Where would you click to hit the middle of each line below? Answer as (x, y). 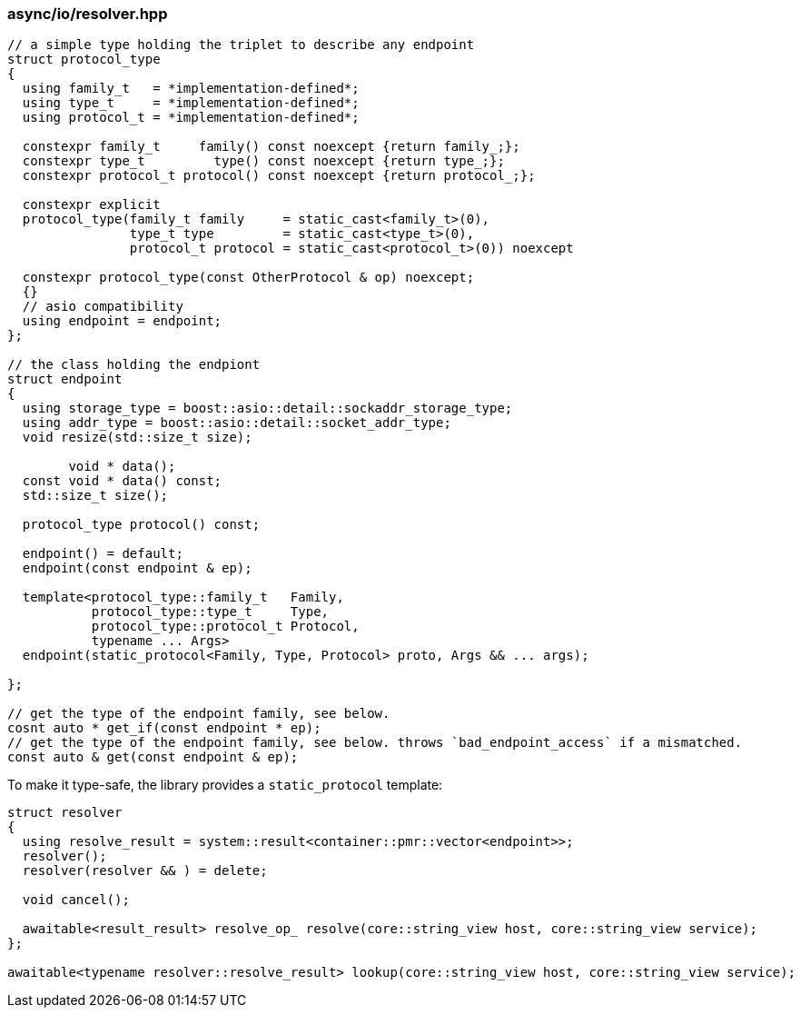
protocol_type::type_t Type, (210, 612)
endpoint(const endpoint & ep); (137, 568)
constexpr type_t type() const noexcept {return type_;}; (263, 161)
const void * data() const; (122, 481)
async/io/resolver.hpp (88, 14)
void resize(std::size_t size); (137, 438)
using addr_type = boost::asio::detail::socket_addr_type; (237, 423)
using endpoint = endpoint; (122, 321)
